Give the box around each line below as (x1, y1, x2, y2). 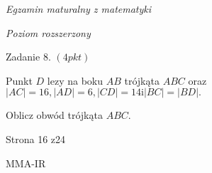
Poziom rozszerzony (6, 25, 91, 40)
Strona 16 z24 (6, 131, 66, 146)
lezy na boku (47, 73, 104, 88)
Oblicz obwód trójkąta (6, 108, 103, 122)
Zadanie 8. (6, 49, 51, 64)
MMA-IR (6, 155, 46, 170)
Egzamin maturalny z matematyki (6, 1, 152, 16)
